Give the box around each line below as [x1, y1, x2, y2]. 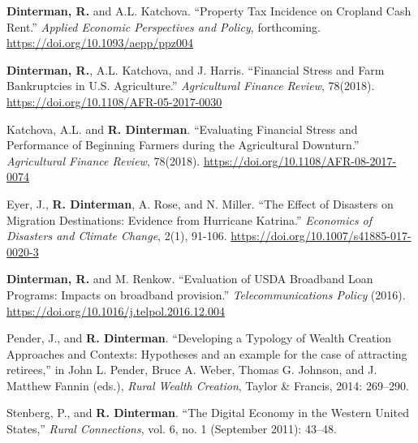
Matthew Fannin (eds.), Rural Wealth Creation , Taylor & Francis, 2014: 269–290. [6, 376, 409, 394]
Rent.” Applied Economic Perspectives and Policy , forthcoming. [6, 18, 321, 35]
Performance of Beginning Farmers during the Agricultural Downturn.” [6, 136, 360, 153]
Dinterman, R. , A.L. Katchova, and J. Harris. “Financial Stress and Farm [6, 61, 385, 78]
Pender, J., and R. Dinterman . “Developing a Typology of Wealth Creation [6, 329, 392, 346]
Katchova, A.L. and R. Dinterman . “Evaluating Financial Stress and [6, 120, 358, 137]
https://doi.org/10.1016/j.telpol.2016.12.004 [6, 302, 225, 319]
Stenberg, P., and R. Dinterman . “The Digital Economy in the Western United [6, 404, 409, 421]
